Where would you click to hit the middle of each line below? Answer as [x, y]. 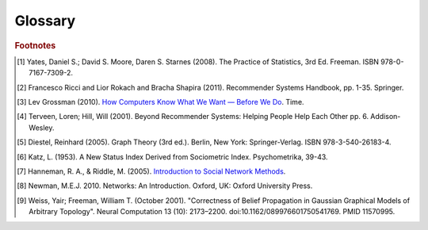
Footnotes [35, 45]
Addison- [385, 117]
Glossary [45, 21]
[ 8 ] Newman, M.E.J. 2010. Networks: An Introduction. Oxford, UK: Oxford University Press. [165, 186]
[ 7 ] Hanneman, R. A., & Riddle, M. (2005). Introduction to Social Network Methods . [151, 171]
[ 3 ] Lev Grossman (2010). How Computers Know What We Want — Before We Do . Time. [160, 102]
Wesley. [42, 128]
